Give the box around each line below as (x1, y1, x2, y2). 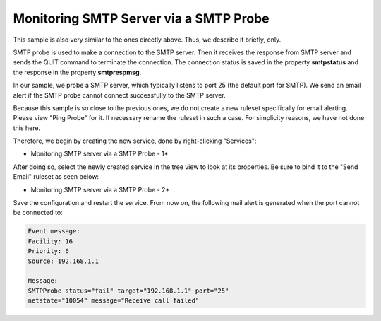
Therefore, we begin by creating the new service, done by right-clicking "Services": (13, 136, 257, 145)
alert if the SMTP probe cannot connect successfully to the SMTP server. (13, 91, 226, 99)
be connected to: (13, 209, 63, 217)
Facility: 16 (28, 237, 73, 245)
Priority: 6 (28, 247, 70, 255)
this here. (13, 124, 41, 132)
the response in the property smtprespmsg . (13, 68, 142, 76)
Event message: (28, 227, 80, 235)
